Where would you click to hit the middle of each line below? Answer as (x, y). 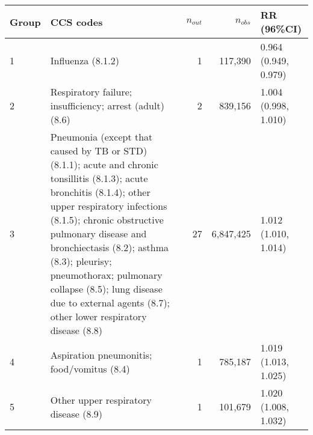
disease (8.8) (76, 330)
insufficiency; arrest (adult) (107, 105)
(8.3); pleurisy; (81, 261)
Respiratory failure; (91, 92)
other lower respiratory (98, 316)
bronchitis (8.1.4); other (100, 192)
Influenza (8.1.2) (85, 60)
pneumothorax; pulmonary (106, 275)
